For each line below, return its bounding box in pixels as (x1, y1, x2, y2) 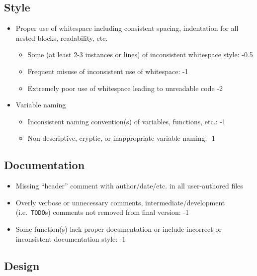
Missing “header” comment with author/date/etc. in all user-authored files (15, 181, 243, 191)
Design (4, 258, 40, 273)
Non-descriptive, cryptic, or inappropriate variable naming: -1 (27, 133, 215, 143)
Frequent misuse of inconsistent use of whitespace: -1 (27, 66, 188, 76)
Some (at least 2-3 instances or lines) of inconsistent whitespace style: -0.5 (27, 49, 253, 60)
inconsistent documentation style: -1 (15, 233, 126, 244)
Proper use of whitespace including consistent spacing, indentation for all (15, 23, 239, 33)
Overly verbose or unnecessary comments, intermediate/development (15, 197, 225, 207)
